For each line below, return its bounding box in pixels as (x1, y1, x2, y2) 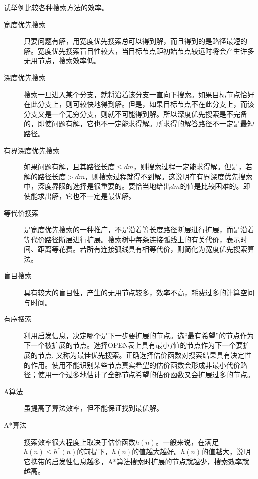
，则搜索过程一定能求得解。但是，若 (133, 161, 253, 172)
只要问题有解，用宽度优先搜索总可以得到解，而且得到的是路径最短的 (24, 36, 247, 46)
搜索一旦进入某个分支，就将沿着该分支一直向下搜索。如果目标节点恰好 (24, 89, 254, 99)
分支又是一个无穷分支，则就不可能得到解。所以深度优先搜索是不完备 (24, 108, 247, 119)
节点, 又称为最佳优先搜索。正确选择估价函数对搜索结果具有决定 (37, 350, 245, 360)
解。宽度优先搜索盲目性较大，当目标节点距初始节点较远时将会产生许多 (24, 45, 254, 56)
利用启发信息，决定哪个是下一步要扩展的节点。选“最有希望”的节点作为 (24, 330, 254, 340)
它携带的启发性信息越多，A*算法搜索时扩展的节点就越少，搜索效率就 (24, 456, 249, 466)
